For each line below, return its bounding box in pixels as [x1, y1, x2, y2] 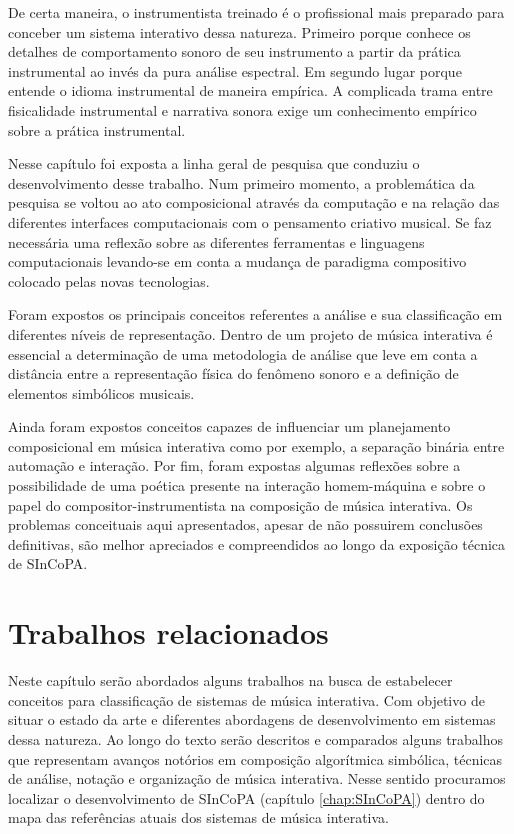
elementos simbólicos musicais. [8, 382, 195, 403]
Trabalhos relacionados [8, 612, 329, 653]
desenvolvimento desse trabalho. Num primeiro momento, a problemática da [8, 172, 475, 193]
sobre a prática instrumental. [8, 119, 186, 140]
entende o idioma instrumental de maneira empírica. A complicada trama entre [8, 80, 493, 101]
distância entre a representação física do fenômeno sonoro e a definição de [8, 363, 459, 384]
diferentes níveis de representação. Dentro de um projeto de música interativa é [8, 323, 493, 344]
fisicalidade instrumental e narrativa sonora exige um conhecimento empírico [8, 99, 477, 120]
